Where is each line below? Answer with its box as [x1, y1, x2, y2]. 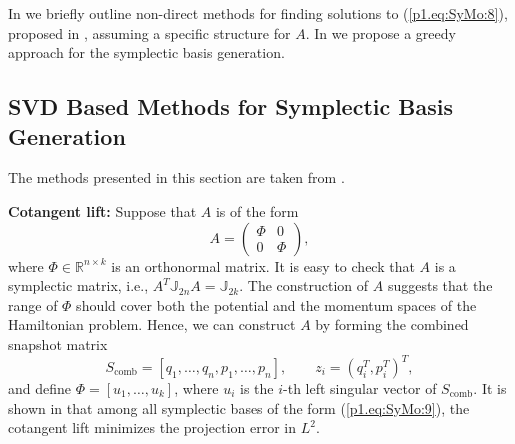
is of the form [215, 200, 299, 221]
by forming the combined [315, 314, 469, 335]
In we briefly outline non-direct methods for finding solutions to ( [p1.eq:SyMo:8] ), [8, 3, 508, 23]
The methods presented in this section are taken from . [8, 167, 345, 188]
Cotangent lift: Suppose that [8, 200, 197, 221]
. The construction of [239, 275, 369, 296]
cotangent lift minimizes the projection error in [8, 417, 297, 438]
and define [8, 378, 72, 399]
